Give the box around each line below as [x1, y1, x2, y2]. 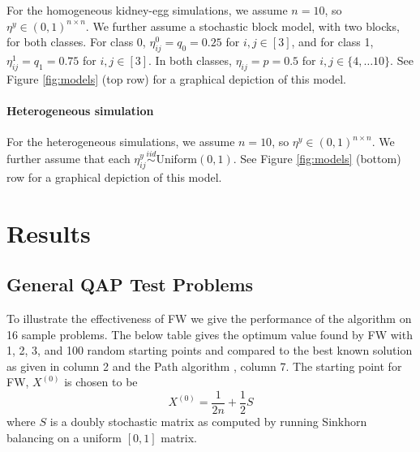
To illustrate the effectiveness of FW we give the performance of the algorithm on [6, 309, 412, 326]
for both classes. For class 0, [6, 33, 146, 50]
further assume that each [6, 149, 131, 166]
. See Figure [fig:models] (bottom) [233, 149, 401, 166]
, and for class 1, [291, 33, 374, 50]
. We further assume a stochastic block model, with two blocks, [85, 17, 400, 34]
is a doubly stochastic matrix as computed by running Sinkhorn [49, 412, 367, 429]
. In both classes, [148, 51, 232, 68]
